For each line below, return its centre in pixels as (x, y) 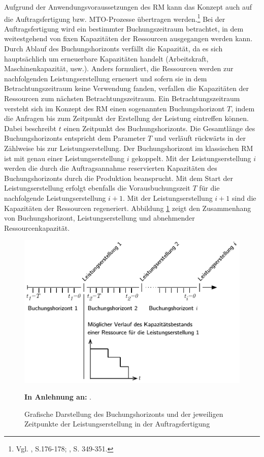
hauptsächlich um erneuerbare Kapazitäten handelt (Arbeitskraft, (106, 58)
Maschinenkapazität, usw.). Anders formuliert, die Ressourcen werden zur (119, 68)
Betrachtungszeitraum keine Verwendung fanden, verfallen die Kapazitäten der (126, 88)
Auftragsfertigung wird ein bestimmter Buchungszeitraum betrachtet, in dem (124, 28)
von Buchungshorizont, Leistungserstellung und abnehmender (100, 218)
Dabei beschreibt (30, 128)
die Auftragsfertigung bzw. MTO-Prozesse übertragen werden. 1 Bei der (115, 18)
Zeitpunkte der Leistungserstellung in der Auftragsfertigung (117, 424)
